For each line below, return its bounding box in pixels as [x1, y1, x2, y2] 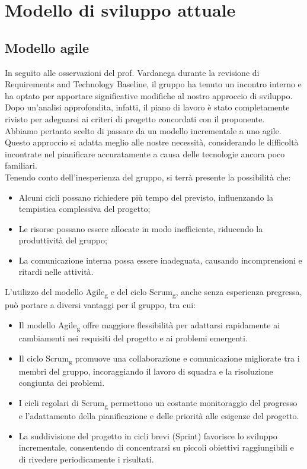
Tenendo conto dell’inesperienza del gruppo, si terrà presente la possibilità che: [5, 170, 291, 183]
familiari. [5, 159, 37, 172]
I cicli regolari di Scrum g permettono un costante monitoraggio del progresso [18, 396, 298, 410]
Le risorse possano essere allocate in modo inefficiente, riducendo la [18, 222, 263, 235]
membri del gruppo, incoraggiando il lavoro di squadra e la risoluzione [18, 365, 273, 377]
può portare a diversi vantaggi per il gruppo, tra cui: [5, 299, 196, 311]
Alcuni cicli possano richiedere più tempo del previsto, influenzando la [18, 191, 274, 203]
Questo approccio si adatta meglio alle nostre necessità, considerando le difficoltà [5, 136, 299, 148]
